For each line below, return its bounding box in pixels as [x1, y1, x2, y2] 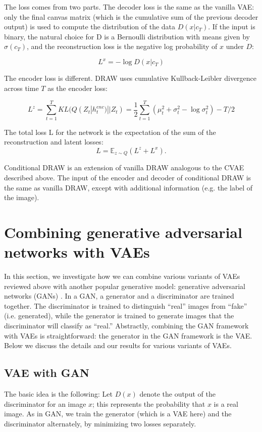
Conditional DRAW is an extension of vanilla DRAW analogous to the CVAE [4, 162, 244, 173]
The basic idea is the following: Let [4, 389, 113, 399]
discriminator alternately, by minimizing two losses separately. [4, 418, 196, 428]
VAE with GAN [4, 365, 89, 380]
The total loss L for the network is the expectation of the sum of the [4, 126, 216, 137]
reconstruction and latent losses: [4, 136, 103, 147]
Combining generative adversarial [4, 221, 242, 242]
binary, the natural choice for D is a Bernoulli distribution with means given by [4, 31, 250, 41]
